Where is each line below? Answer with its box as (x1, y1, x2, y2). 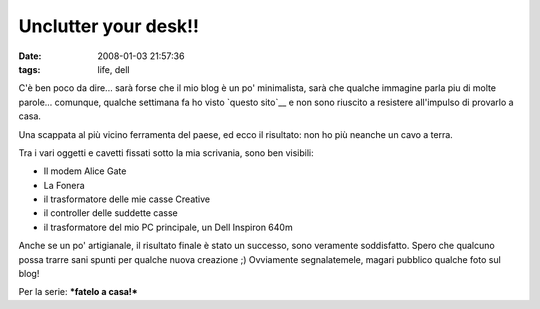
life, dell (97, 63, 130, 75)
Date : (18, 50, 42, 62)
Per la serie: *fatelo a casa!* (18, 286, 139, 298)
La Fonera (43, 179, 85, 191)
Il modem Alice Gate (43, 165, 127, 177)
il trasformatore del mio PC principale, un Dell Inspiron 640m (43, 221, 294, 233)
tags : (18, 63, 41, 75)
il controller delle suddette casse (43, 207, 179, 219)
